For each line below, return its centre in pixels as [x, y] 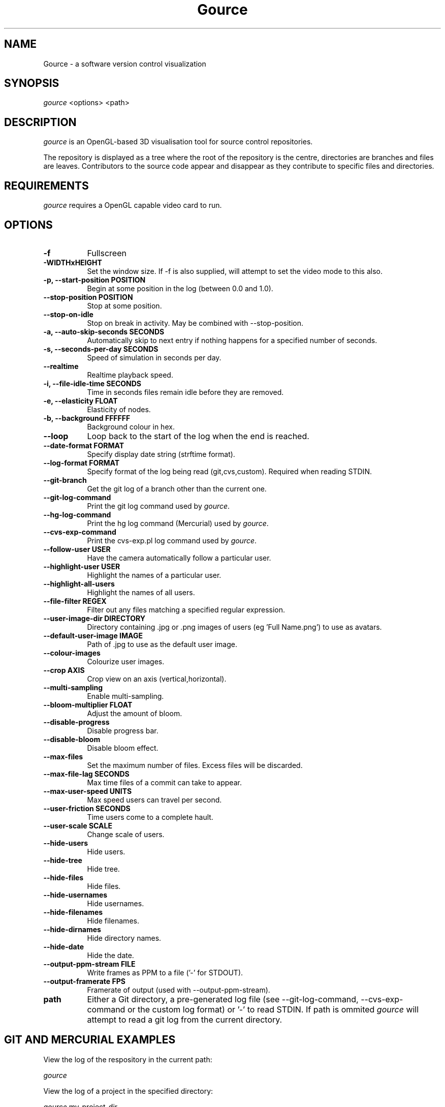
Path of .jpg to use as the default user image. [162, 644]
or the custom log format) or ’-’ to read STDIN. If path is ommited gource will [273, 1009]
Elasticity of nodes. [119, 409]
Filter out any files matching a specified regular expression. [186, 609]
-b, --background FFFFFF [87, 418]
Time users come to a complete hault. [150, 817]
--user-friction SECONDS [87, 808]
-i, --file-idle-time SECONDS [92, 383]
